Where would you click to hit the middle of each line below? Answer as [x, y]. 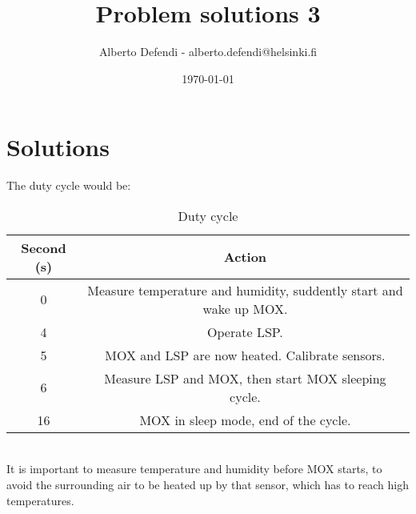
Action [245, 257]
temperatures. [40, 500]
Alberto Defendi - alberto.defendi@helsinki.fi [208, 52]
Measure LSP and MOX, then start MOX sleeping [245, 378]
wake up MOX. [245, 308]
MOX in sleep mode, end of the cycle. [245, 420]
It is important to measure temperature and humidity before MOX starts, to [194, 469]
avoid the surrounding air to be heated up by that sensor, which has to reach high [208, 485]
